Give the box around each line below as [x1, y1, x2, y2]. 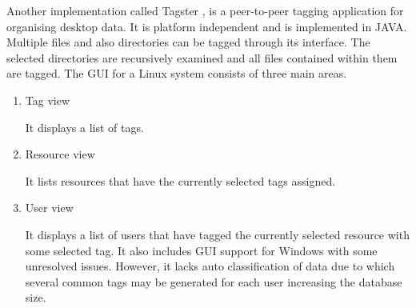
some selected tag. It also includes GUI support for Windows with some [25, 242, 378, 258]
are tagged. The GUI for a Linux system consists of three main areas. [6, 65, 347, 82]
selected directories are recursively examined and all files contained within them [6, 49, 398, 66]
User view [25, 199, 74, 216]
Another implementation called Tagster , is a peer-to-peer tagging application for [6, 2, 404, 18]
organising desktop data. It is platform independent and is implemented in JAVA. [6, 18, 407, 34]
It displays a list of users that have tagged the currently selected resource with [25, 226, 410, 242]
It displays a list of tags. [25, 118, 144, 135]
